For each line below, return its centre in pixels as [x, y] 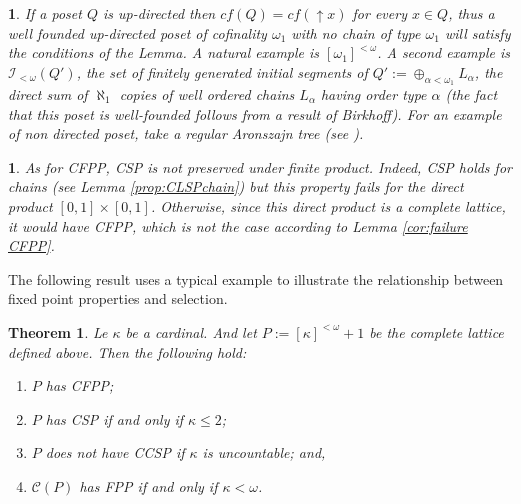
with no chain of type [356, 32]
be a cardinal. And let [191, 331]
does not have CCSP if [115, 452]
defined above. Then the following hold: [127, 351]
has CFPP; [79, 385]
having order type [373, 93]
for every [379, 13]
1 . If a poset [45, 13]
